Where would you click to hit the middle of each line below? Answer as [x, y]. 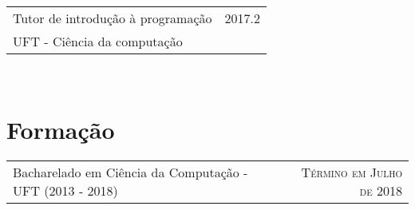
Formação [61, 129]
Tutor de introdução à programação [113, 18]
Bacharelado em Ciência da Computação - [130, 172]
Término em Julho [352, 172]
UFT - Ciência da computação [98, 41]
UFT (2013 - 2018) [65, 190]
